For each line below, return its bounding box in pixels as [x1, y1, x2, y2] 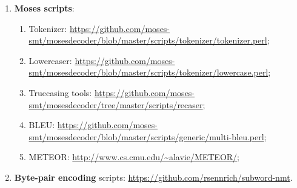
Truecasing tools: [28, 86, 92, 99]
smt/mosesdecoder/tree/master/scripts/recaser [28, 98, 203, 111]
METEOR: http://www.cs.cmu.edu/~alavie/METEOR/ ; [28, 151, 240, 163]
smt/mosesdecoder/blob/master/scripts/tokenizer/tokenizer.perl [28, 34, 267, 47]
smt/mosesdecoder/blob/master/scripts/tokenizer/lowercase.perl [28, 66, 269, 79]
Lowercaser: [28, 54, 72, 66]
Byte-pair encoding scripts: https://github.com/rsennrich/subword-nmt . [14, 170, 293, 183]
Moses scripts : [14, 2, 75, 14]
